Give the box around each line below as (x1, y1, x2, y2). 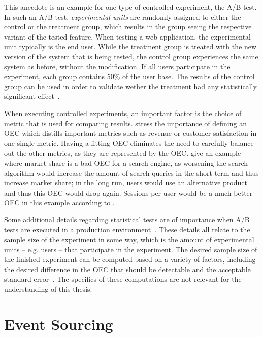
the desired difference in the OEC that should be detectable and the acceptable (4, 264, 251, 274)
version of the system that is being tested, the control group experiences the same (4, 51, 258, 61)
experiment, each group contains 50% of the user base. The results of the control (4, 71, 255, 82)
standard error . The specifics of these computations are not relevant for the (4, 274, 242, 284)
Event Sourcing (4, 313, 113, 334)
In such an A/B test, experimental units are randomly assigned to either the (4, 11, 241, 22)
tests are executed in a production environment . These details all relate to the (4, 224, 250, 235)
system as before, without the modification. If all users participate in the (4, 61, 231, 71)
